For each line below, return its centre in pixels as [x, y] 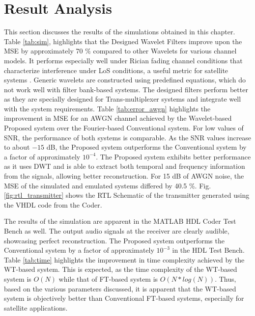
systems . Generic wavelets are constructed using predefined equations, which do [125, 80]
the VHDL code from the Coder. [53, 204]
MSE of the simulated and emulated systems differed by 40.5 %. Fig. [108, 185]
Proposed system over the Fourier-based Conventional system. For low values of [124, 128]
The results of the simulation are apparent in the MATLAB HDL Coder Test [120, 221]
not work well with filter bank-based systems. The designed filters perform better [126, 89]
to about [17, 147]
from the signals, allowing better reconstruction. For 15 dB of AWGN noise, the [124, 176]
